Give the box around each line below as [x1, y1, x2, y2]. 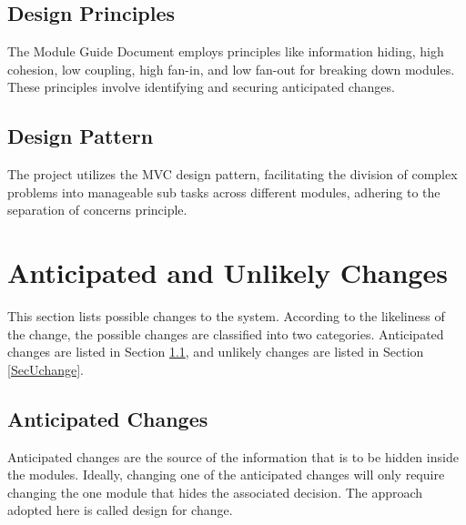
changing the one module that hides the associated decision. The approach [7, 482, 423, 501]
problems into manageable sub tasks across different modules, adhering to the [7, 182, 441, 201]
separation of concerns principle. [7, 200, 187, 219]
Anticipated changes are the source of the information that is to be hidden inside [7, 447, 459, 466]
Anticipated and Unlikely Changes [7, 254, 448, 291]
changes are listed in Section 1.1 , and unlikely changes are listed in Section [7, 342, 424, 361]
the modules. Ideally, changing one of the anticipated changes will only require [7, 465, 445, 484]
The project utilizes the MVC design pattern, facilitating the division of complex [7, 165, 458, 184]
